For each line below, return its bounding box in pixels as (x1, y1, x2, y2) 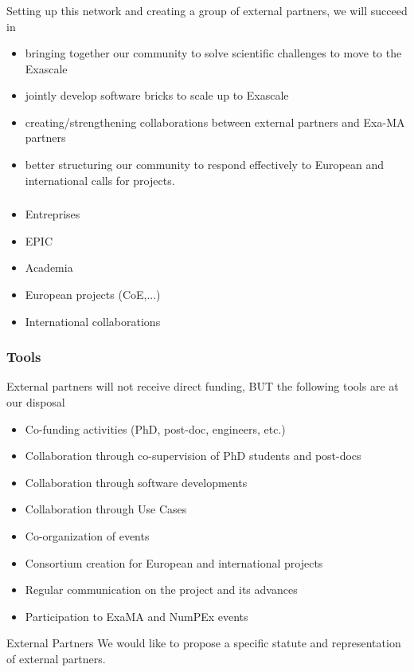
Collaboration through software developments (25, 474, 248, 490)
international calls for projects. (25, 171, 175, 188)
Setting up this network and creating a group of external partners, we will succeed (6, 2, 408, 18)
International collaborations (25, 312, 161, 329)
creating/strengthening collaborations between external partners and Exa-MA (25, 113, 405, 130)
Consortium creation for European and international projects (25, 554, 323, 571)
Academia (25, 259, 73, 276)
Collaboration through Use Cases (25, 501, 187, 517)
